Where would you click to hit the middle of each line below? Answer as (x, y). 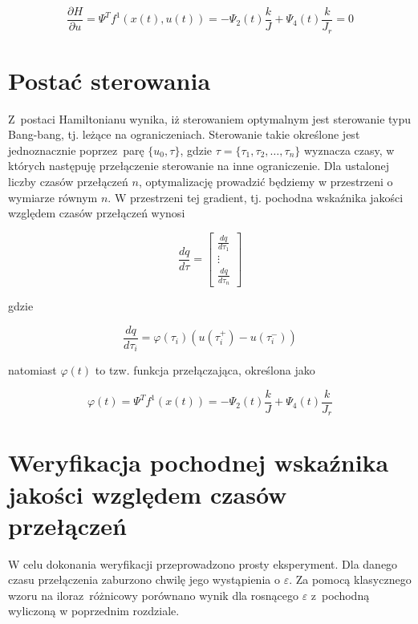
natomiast (32, 370)
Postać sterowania (110, 80)
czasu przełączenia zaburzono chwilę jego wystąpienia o (144, 579)
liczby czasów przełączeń (68, 182)
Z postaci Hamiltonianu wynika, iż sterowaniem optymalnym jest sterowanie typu (210, 118)
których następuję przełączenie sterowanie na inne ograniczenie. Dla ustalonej (199, 166)
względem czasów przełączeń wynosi (97, 213)
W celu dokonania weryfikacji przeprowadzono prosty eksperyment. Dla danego (203, 563)
